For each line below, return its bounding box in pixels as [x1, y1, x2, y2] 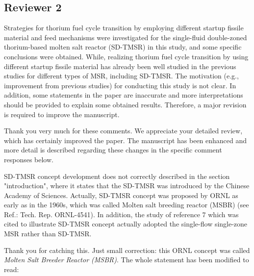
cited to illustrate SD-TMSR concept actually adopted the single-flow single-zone [4, 219, 248, 229]
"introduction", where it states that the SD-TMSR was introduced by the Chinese [4, 180, 250, 191]
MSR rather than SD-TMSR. [4, 228, 92, 239]
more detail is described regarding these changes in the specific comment [4, 145, 222, 155]
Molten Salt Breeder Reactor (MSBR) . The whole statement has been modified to [4, 254, 249, 265]
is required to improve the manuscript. [4, 109, 120, 119]
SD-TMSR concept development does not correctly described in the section [4, 171, 230, 181]
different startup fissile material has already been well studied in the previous [4, 61, 236, 71]
